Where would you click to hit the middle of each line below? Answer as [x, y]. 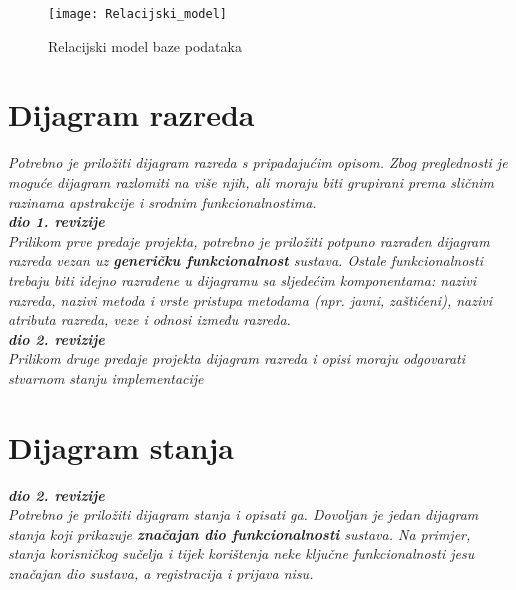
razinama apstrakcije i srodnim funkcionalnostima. [162, 201]
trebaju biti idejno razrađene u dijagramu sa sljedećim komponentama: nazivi [242, 279]
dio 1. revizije [56, 221]
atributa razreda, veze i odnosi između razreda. [149, 319]
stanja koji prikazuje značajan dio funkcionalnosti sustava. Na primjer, [239, 533]
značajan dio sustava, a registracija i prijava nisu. [161, 573]
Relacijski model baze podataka [145, 45]
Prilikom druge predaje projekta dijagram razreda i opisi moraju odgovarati [237, 358]
